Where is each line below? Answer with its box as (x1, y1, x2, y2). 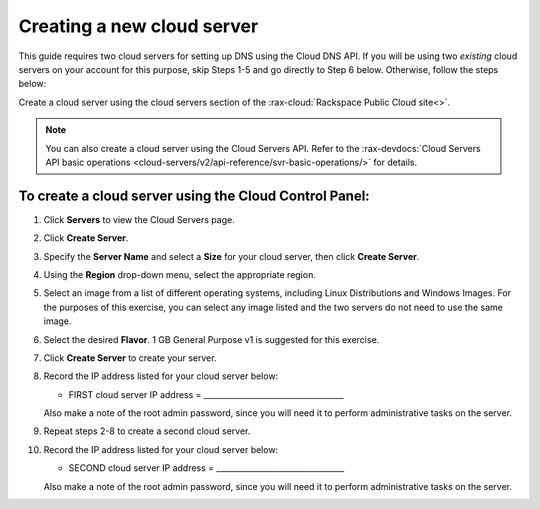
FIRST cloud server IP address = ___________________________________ (68, 388, 344, 400)
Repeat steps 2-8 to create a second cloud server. (43, 425, 251, 437)
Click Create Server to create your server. (43, 351, 217, 364)
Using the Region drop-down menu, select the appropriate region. (43, 268, 317, 280)
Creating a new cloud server (18, 15, 259, 37)
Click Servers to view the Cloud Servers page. (43, 213, 235, 225)
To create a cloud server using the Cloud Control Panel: (18, 187, 370, 204)
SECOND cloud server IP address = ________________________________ (68, 462, 345, 474)
